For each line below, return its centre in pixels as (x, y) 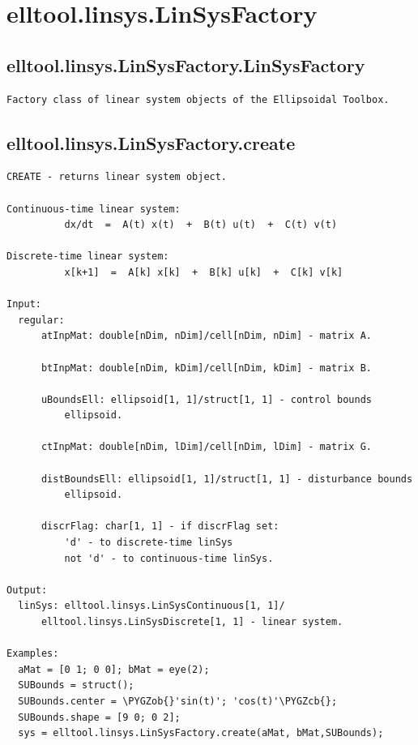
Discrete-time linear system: (88, 257)
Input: (24, 304)
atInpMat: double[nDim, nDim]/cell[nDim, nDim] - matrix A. (207, 336)
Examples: (33, 654)
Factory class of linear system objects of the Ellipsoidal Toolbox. (198, 99)
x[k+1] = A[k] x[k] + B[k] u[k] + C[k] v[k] (204, 272)
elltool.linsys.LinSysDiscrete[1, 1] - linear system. (192, 622)
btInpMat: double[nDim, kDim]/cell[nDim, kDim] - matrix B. (207, 368)
